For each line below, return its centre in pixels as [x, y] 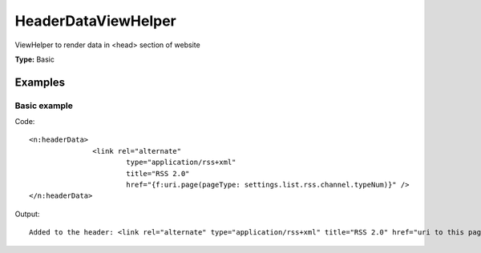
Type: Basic [35, 59]
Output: [27, 214]
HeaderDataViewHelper [95, 21]
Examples [40, 82]
